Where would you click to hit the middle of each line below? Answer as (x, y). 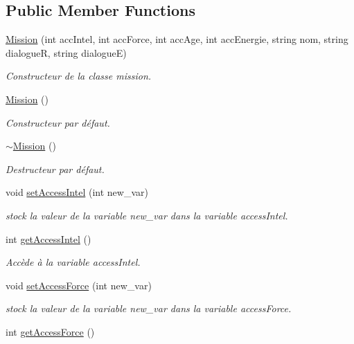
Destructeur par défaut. (55, 169)
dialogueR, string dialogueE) (66, 52)
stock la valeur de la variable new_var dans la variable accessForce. (149, 308)
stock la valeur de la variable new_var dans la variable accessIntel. (147, 215)
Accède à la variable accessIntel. (73, 262)
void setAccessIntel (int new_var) (77, 192)
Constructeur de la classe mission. (79, 76)
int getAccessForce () (50, 331)
